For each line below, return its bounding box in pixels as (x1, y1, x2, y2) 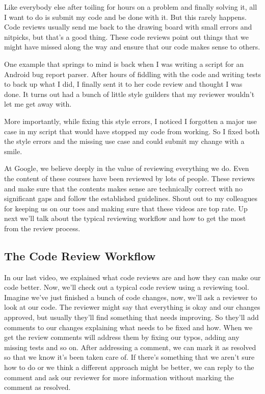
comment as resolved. (4, 382, 71, 392)
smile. (4, 145, 22, 156)
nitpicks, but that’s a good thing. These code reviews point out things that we (4, 31, 249, 42)
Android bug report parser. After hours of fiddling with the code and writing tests (4, 68, 261, 79)
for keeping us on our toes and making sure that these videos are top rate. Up (4, 203, 248, 213)
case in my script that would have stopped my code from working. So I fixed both (4, 126, 260, 136)
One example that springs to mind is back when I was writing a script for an (4, 58, 244, 69)
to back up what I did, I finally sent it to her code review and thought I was (4, 79, 243, 89)
